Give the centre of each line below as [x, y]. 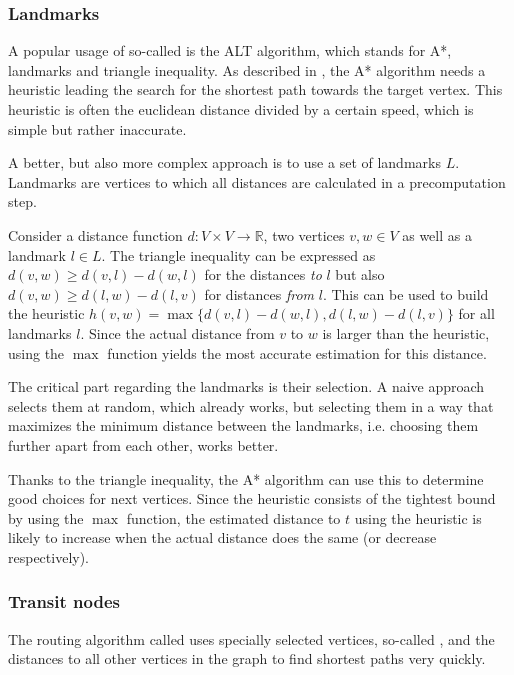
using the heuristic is [418, 517]
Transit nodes [64, 601]
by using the [46, 517]
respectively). [49, 556]
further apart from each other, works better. [143, 444]
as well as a [437, 234]
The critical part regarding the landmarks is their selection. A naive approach [246, 386]
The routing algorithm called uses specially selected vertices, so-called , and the [251, 638]
